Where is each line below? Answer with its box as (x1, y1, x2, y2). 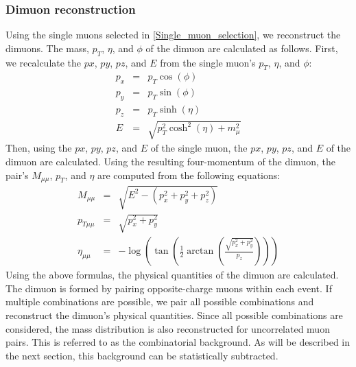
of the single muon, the (150, 141, 248, 155)
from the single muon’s (160, 55, 256, 69)
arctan (187, 246, 214, 257)
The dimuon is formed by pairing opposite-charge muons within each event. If (5, 281, 332, 295)
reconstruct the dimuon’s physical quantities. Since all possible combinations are (5, 308, 343, 322)
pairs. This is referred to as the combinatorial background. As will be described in (5, 335, 351, 349)
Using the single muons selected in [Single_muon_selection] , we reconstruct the (5, 27, 341, 42)
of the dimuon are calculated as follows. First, (145, 40, 338, 55)
